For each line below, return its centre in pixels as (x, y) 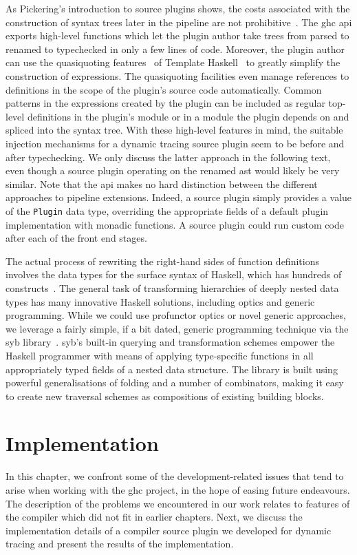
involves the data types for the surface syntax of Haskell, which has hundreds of (174, 274)
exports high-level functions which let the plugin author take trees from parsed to (177, 35)
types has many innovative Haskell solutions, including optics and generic (160, 301)
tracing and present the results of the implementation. (120, 544)
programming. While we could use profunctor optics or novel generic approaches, (176, 315)
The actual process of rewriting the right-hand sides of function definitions (162, 261)
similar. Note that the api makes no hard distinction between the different (162, 184)
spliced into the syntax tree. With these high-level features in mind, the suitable (174, 130)
